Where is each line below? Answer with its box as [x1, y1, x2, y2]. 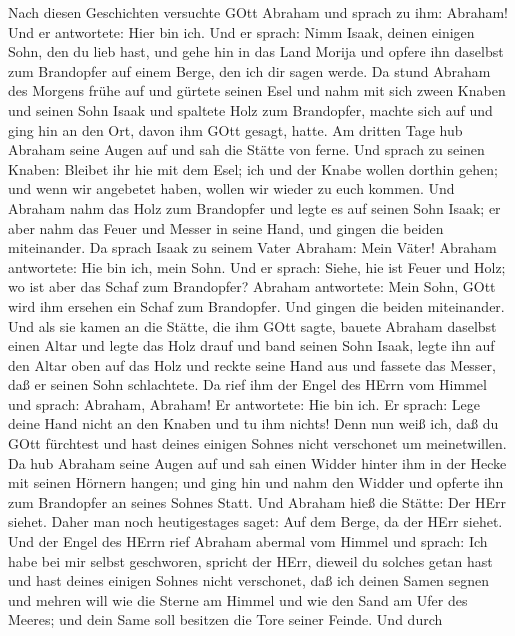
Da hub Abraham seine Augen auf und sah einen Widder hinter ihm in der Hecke [8, 452, 507, 473]
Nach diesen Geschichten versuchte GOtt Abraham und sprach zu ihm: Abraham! [8, 2, 508, 22]
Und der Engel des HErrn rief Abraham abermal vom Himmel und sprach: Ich [8, 531, 488, 552]
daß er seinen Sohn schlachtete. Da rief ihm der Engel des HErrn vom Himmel [8, 374, 487, 395]
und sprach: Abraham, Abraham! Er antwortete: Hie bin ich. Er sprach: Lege [8, 393, 480, 414]
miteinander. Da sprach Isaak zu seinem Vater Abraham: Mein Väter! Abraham [8, 237, 497, 258]
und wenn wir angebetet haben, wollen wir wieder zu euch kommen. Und [8, 178, 455, 199]
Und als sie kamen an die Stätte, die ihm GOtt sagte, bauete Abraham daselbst [8, 315, 497, 336]
